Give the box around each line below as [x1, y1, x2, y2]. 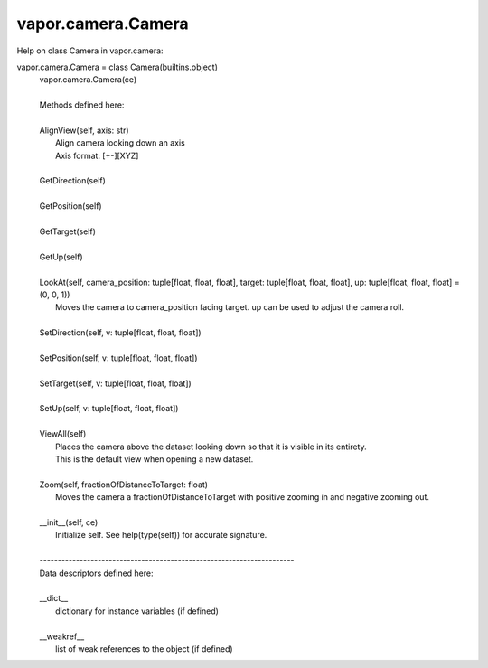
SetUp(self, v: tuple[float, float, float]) [39, 403, 179, 414]
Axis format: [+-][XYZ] [55, 150, 139, 161]
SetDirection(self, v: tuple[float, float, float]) [39, 327, 202, 338]
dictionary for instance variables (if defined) [55, 606, 219, 616]
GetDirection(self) [39, 175, 106, 186]
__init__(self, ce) [39, 517, 99, 528]
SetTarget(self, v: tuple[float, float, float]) [39, 378, 192, 389]
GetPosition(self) [39, 201, 103, 212]
